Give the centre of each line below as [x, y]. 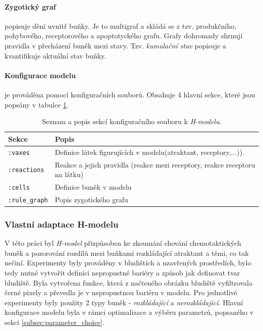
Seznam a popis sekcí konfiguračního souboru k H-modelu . [132, 121]
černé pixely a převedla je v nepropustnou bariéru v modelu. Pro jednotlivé [121, 292]
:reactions [26, 170]
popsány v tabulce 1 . [37, 104]
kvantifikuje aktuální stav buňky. [56, 55]
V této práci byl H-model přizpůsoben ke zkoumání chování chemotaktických [123, 243]
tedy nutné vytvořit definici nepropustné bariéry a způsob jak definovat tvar [122, 272]
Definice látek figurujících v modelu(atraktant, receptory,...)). [150, 152]
